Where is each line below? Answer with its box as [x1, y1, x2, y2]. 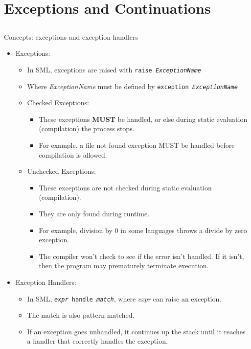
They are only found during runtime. [39, 209, 150, 219]
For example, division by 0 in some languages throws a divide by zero [39, 225, 247, 235]
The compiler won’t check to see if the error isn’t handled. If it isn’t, [39, 251, 244, 261]
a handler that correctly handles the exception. [27, 336, 168, 346]
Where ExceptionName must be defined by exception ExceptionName [27, 81, 238, 91]
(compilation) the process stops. [39, 123, 135, 134]
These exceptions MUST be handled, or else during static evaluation [39, 114, 248, 124]
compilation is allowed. [39, 149, 107, 160]
